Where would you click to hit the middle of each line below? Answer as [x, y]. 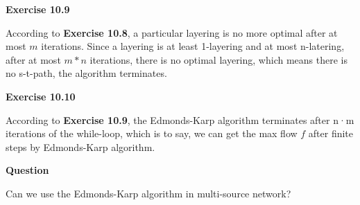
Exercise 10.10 [41, 96]
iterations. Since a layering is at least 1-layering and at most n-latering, [193, 46]
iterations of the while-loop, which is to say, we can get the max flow [152, 133]
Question [27, 170]
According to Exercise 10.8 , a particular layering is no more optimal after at [172, 32]
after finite [331, 133]
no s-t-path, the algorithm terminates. [86, 73]
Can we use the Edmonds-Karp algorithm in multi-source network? [148, 193]
